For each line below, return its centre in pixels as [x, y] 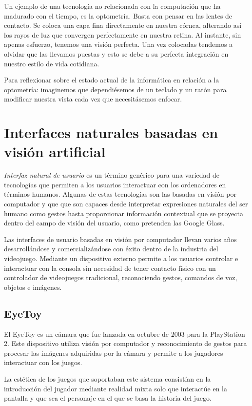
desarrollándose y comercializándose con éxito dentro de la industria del [111, 249]
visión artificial [55, 152]
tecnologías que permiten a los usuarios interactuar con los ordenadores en [115, 184]
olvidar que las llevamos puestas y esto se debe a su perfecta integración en [116, 53]
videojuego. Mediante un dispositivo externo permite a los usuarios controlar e [121, 258]
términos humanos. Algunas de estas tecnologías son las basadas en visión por [120, 194]
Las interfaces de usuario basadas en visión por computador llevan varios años [120, 239]
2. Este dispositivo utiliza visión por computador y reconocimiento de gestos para [126, 343]
